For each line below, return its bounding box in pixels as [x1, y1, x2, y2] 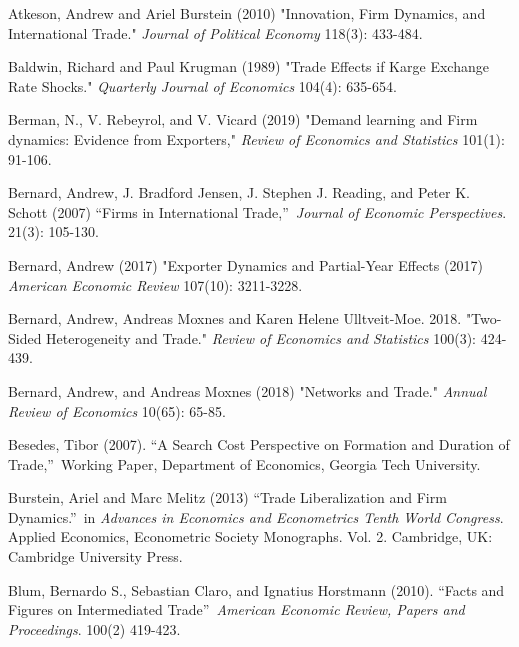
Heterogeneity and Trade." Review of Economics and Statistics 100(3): [46, 327, 476, 348]
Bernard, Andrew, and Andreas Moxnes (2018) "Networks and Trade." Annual [8, 380, 487, 401]
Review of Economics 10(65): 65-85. [8, 400, 226, 421]
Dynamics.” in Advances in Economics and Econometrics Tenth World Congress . [8, 506, 504, 527]
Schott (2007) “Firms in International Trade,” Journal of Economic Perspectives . [8, 201, 507, 222]
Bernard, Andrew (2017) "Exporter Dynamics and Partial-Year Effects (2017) [8, 254, 483, 275]
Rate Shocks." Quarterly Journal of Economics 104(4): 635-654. [8, 75, 397, 96]
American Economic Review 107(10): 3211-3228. [8, 274, 303, 295]
